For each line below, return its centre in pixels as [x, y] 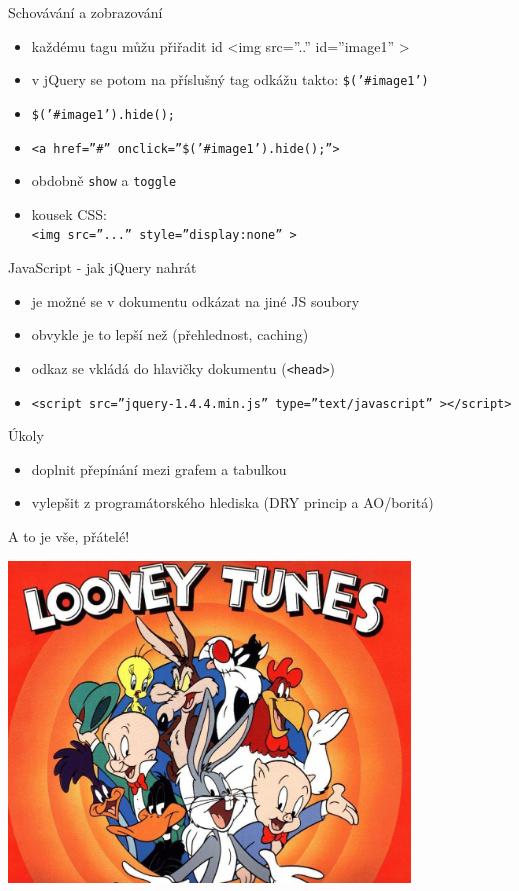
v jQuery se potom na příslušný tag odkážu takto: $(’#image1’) [230, 79]
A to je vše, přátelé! [69, 535]
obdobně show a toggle [104, 180]
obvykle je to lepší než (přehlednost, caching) [170, 334]
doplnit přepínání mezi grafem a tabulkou [159, 468]
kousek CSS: [69, 213]
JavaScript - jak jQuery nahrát [102, 267]
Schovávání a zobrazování [85, 12]
